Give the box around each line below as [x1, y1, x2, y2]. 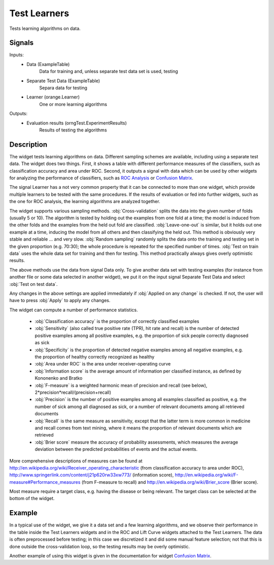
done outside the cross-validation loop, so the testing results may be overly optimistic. [9, 543, 190, 549]
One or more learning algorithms [39, 101, 108, 107]
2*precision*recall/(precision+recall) [35, 389, 112, 395]
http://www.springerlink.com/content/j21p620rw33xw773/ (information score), [9, 472, 174, 478]
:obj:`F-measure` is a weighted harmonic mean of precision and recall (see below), [35, 382, 208, 388]
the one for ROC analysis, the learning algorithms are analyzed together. [9, 198, 160, 205]
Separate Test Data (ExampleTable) [26, 78, 100, 84]
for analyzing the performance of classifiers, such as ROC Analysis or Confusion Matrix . [9, 175, 194, 181]
